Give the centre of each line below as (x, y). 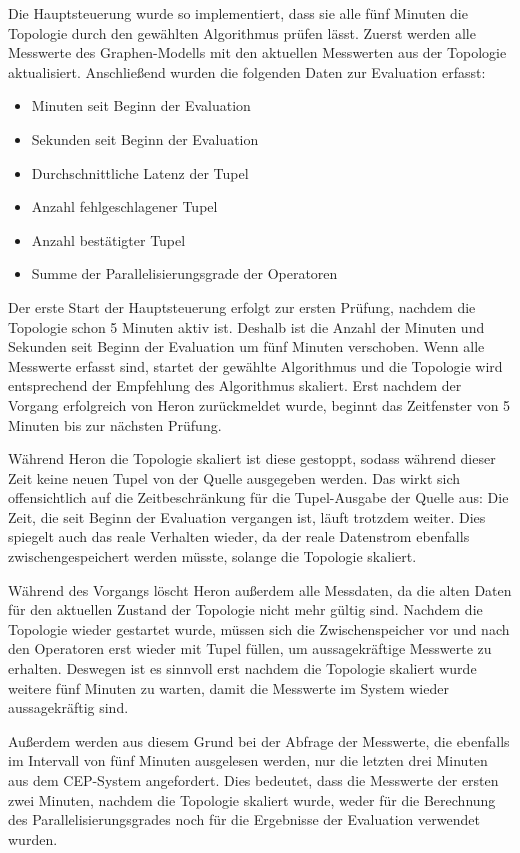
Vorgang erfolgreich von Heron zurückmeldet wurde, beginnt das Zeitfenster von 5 (259, 404)
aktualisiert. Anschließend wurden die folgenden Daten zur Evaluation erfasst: (247, 71)
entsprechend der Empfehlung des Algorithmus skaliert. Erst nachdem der (235, 385)
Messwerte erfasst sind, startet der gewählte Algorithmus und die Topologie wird (255, 365)
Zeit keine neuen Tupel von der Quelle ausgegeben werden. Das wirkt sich (234, 477)
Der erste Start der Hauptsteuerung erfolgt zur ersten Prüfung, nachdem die (242, 306)
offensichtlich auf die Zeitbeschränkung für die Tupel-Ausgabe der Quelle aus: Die (258, 497)
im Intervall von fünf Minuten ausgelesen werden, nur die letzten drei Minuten (248, 760)
